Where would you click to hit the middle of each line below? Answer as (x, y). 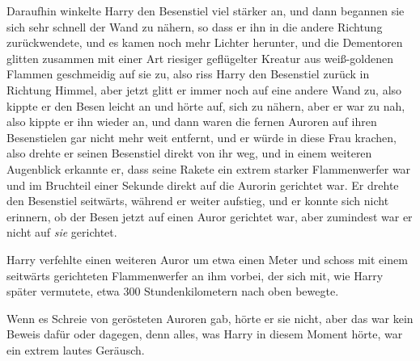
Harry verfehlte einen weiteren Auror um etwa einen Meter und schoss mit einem (207, 259)
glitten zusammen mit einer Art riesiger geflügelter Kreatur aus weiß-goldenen (200, 58)
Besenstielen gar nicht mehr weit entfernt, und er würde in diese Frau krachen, (202, 137)
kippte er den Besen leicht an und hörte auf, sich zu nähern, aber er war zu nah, (206, 105)
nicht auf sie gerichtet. (62, 232)
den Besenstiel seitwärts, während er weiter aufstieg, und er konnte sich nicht (198, 201)
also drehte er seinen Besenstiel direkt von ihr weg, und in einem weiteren (189, 153)
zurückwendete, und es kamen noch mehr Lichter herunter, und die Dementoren (205, 42)
